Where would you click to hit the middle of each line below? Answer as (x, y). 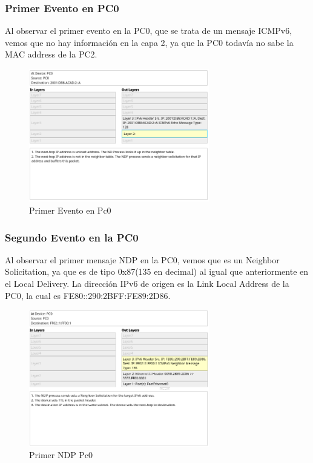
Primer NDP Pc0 (61, 455)
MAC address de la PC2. (51, 54)
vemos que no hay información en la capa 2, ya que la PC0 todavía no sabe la (149, 42)
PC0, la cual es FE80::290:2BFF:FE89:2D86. (88, 295)
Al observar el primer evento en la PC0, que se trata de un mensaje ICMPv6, (149, 31)
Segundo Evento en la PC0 (72, 237)
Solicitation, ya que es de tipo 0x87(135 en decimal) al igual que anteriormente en (157, 271)
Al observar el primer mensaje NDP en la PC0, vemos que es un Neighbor (142, 259)
